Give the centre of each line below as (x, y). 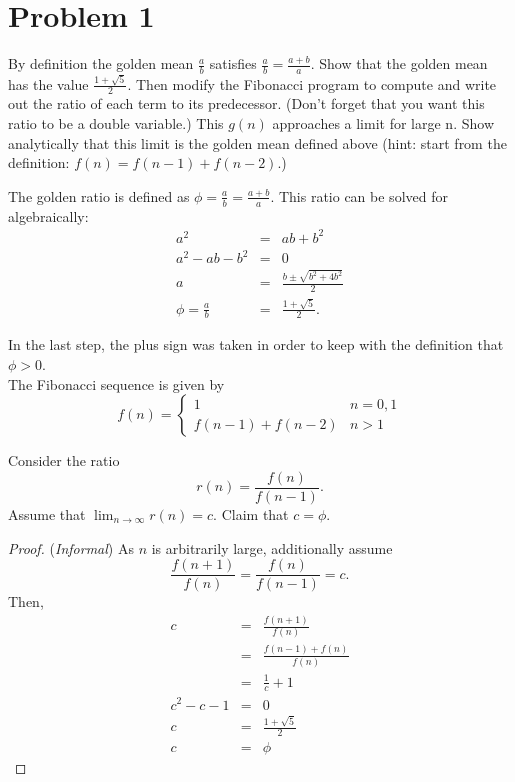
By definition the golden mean (101, 63)
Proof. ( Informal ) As (71, 547)
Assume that (47, 513)
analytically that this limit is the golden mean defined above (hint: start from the (257, 142)
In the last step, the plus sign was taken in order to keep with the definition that (256, 344)
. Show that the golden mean (399, 63)
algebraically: (48, 215)
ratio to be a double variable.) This (116, 123)
